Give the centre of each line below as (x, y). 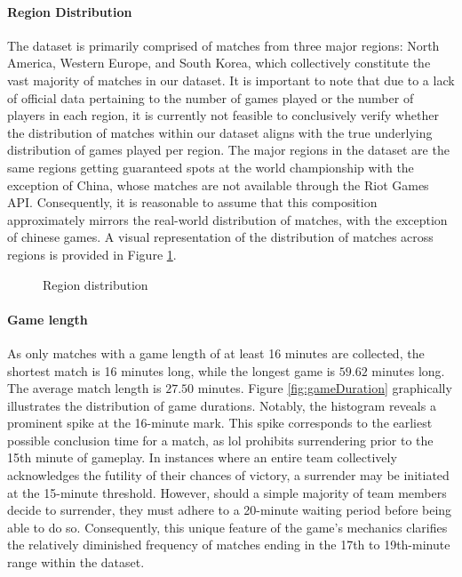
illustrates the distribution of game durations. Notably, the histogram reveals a (222, 405)
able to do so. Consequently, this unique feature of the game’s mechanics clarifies (227, 527)
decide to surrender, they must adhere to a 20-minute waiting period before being (230, 510)
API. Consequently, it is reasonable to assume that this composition (192, 202)
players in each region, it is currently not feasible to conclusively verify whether (223, 115)
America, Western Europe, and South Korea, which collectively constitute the (219, 63)
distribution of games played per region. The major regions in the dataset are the (228, 150)
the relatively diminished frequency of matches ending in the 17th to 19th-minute (229, 545)
